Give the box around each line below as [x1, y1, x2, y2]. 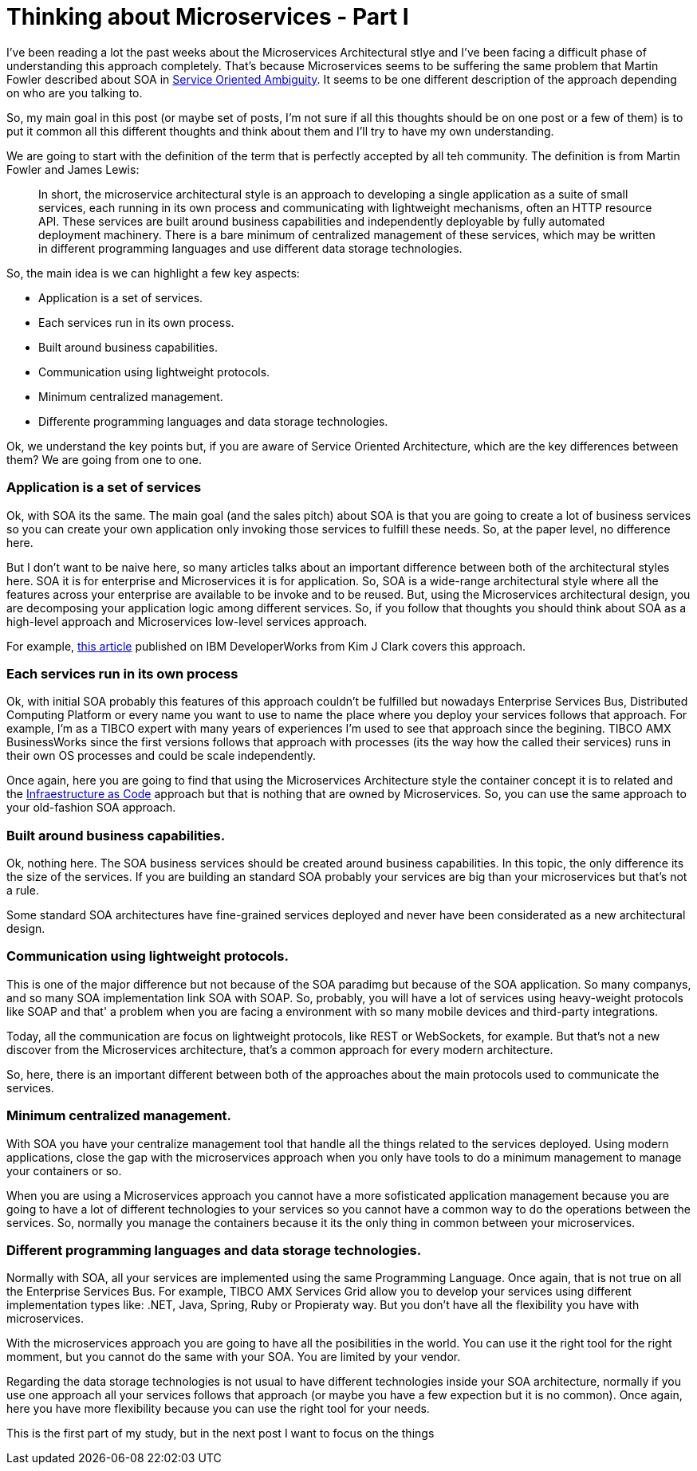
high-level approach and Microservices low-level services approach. [6, 614, 368, 628]
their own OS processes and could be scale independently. [6, 749, 316, 763]
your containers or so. [6, 1163, 122, 1178]
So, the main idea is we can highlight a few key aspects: [6, 265, 300, 280]
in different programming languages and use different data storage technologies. [38, 241, 463, 255]
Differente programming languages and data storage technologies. [38, 414, 388, 428]
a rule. [6, 883, 39, 897]
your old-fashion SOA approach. [6, 800, 176, 815]
